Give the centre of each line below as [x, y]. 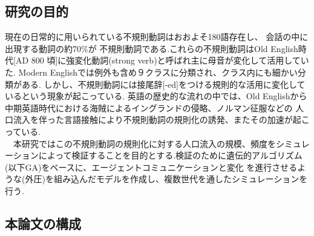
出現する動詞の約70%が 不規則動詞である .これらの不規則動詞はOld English [152, 48]
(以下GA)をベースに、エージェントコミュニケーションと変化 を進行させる [151, 167]
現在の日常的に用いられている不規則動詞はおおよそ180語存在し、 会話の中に [157, 37]
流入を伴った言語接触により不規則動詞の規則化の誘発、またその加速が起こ [161, 120]
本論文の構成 [43, 223]
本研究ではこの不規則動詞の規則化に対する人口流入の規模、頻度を [144, 143]
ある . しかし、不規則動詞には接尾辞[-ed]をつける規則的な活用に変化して [163, 84]
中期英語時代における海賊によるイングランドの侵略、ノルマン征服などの [149, 107]
